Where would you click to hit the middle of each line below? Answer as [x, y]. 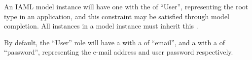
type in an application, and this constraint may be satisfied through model [117, 16]
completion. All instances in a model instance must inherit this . [101, 26]
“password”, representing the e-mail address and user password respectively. [119, 52]
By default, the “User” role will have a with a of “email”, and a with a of [114, 42]
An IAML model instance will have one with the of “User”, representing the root [126, 6]
